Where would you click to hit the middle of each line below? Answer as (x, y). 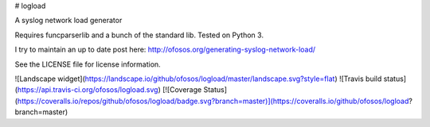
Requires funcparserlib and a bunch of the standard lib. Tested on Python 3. (139, 35)
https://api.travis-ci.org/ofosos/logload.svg (88, 90)
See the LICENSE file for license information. (88, 64)
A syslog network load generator (68, 21)
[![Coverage (182, 90)
